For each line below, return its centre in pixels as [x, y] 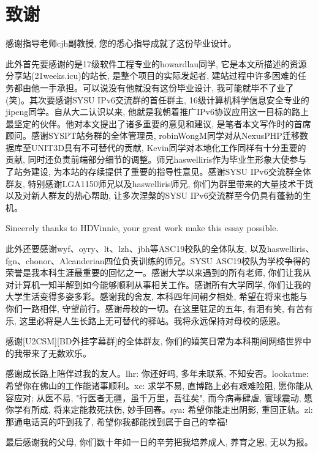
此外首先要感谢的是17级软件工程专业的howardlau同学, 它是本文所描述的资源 [156, 63]
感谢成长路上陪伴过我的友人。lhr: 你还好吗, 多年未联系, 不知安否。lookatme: [157, 373]
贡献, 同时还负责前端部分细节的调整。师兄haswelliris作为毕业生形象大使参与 [156, 159]
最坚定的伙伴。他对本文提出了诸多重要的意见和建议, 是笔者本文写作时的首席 [158, 123]
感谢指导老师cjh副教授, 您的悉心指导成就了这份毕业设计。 [121, 43]
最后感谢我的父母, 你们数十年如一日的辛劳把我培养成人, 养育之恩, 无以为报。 [159, 442]
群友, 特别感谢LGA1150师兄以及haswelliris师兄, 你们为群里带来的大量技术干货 [160, 183]
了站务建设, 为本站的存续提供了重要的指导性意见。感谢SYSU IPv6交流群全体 [158, 172]
